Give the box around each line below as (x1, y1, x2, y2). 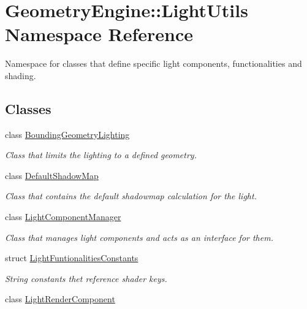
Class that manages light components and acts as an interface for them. (5, 231, 273, 243)
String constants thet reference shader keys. (5, 272, 167, 284)
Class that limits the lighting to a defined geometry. (5, 148, 197, 161)
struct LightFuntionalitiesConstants (5, 251, 138, 264)
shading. (5, 69, 36, 82)
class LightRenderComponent (5, 292, 115, 305)
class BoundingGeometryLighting (5, 128, 130, 140)
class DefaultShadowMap (5, 169, 99, 181)
